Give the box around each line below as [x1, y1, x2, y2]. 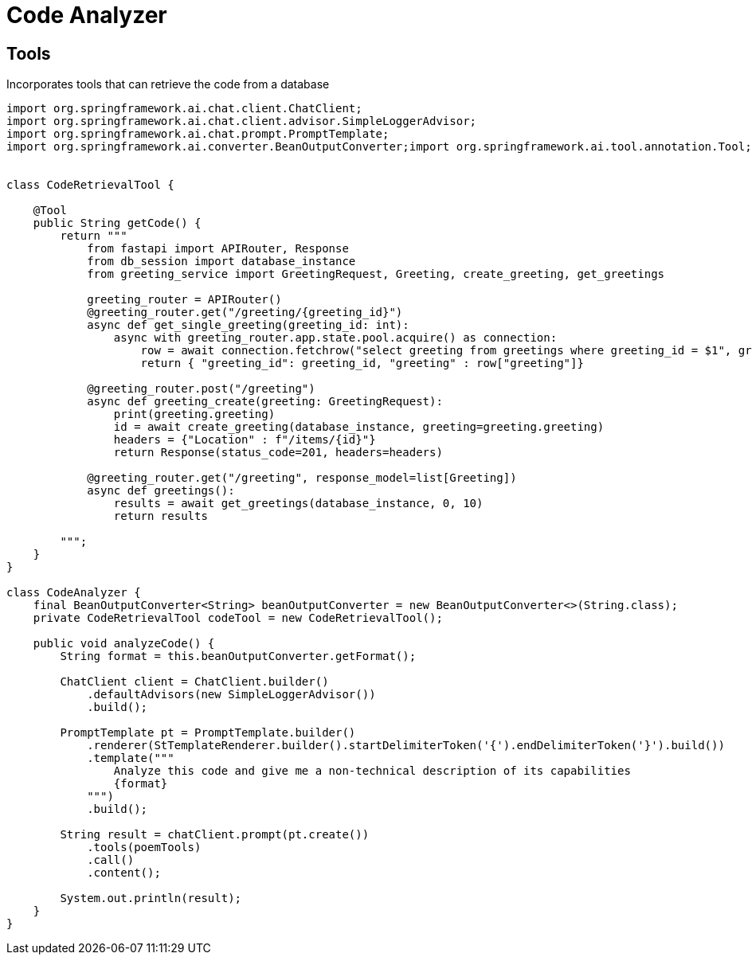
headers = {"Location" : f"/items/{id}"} [113, 433, 376, 447]
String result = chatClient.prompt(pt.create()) [60, 828, 370, 842]
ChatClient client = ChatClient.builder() [60, 675, 329, 689]
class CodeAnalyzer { [6, 586, 141, 600]
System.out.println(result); [60, 892, 242, 905]
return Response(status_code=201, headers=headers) [113, 446, 443, 459]
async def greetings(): [87, 484, 235, 498]
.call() [87, 854, 135, 867]
